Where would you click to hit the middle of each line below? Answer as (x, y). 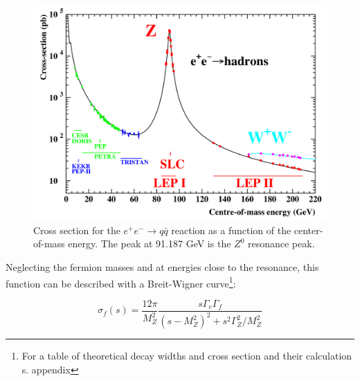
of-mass (49, 243)
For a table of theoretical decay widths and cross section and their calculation (187, 356)
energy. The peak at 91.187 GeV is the (150, 243)
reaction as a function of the (231, 230)
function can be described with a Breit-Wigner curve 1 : (121, 282)
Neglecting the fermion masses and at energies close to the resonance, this (162, 266)
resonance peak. (281, 243)
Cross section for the (77, 230)
